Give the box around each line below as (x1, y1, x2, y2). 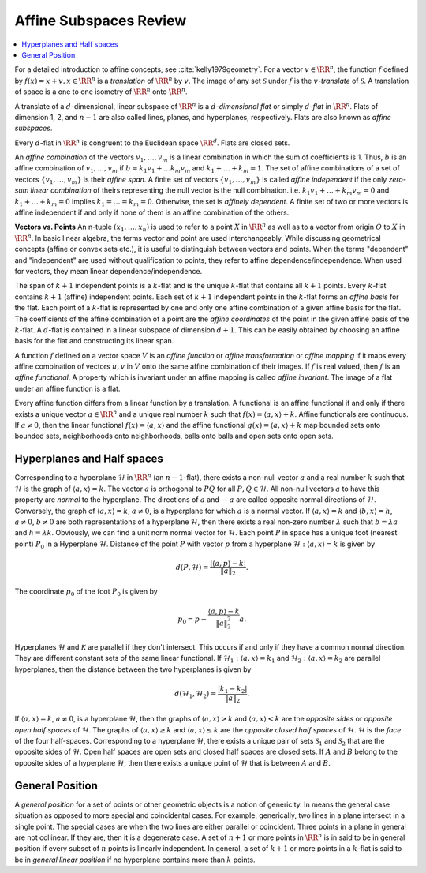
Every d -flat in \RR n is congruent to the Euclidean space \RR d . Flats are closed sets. (14, 137, 290, 148)
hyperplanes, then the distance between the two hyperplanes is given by (14, 664, 252, 674)
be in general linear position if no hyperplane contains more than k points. (14, 855, 256, 864)
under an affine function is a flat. (14, 384, 121, 393)
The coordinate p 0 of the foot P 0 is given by (14, 586, 158, 598)
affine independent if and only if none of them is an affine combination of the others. (14, 208, 290, 217)
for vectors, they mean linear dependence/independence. (14, 266, 203, 275)
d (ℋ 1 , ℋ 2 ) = (174, 689, 217, 700)
